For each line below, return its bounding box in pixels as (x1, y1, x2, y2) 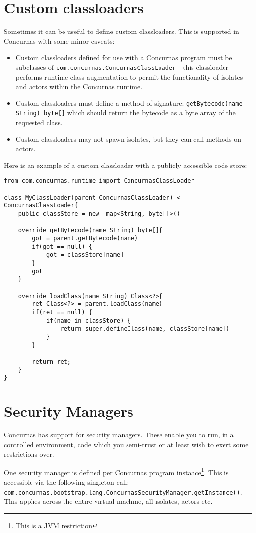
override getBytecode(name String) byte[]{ (18, 227, 163, 234)
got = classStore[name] (46, 251, 124, 259)
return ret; (32, 358, 71, 365)
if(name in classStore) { (46, 317, 131, 324)
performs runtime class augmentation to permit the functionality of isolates (15, 71, 243, 82)
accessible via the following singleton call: (4, 477, 129, 487)
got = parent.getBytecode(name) (32, 235, 138, 242)
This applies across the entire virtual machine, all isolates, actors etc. (4, 496, 213, 506)
